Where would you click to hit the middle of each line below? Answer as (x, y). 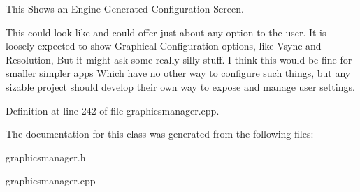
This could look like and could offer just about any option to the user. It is (166, 32)
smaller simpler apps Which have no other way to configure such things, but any (178, 73)
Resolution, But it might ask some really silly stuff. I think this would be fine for (179, 59)
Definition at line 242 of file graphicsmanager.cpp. (113, 110)
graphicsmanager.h (46, 157)
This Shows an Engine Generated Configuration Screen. (125, 8)
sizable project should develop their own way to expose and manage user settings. (180, 86)
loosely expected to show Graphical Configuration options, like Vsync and (164, 46)
